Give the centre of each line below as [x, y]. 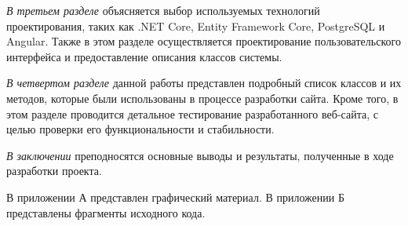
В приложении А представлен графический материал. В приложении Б [175, 197]
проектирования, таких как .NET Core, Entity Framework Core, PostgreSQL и [196, 26]
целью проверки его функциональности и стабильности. [140, 129]
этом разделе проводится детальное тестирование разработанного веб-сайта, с [192, 113]
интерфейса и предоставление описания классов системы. [144, 56]
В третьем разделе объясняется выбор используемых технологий [163, 10]
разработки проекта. [54, 171]
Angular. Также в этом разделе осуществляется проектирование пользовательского [204, 41]
